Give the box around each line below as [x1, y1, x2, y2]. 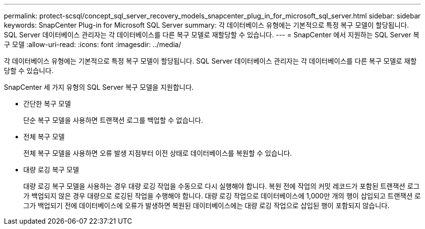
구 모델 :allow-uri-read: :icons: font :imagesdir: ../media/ [4, 40, 181, 49]
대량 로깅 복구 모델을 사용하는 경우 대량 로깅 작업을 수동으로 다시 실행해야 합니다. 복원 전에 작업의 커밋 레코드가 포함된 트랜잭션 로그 [23, 182, 420, 190]
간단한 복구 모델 [23, 99, 71, 108]
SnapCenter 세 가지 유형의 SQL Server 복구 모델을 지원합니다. [4, 83, 194, 91]
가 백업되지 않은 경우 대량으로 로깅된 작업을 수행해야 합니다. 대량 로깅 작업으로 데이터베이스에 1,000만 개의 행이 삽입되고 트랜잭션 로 [23, 192, 421, 200]
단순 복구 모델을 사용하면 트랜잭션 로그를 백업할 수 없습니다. [23, 116, 203, 124]
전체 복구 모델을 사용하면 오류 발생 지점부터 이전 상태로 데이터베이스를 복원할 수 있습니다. [23, 149, 292, 157]
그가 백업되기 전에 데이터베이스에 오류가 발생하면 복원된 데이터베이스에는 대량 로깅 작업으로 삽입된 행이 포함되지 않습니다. [23, 201, 390, 210]
